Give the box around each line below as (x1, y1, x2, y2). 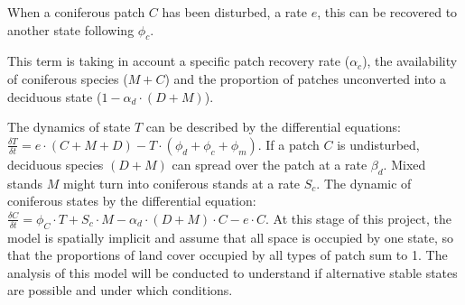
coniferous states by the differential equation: (7, 191, 256, 210)
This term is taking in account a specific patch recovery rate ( (7, 51, 350, 70)
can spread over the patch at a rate (172, 154, 367, 173)
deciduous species (7, 154, 104, 173)
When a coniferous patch (7, 3, 145, 21)
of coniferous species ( (7, 69, 128, 88)
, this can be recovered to (317, 3, 458, 21)
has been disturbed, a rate (162, 3, 307, 21)
